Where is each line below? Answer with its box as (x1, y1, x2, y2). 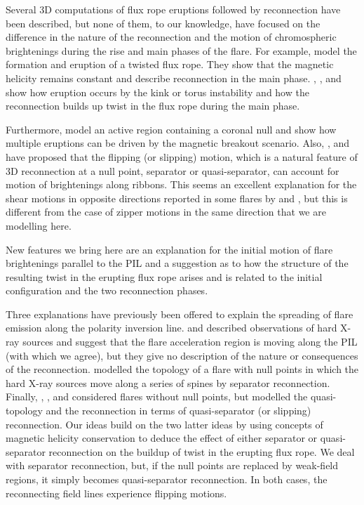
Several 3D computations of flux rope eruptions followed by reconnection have (6, 2, 341, 16)
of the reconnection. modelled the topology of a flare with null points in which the (6, 362, 359, 376)
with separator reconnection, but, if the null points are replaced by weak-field (6, 458, 339, 473)
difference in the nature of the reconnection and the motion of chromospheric (6, 29, 337, 44)
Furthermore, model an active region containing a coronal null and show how (6, 122, 337, 136)
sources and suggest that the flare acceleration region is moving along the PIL (22, 334, 358, 349)
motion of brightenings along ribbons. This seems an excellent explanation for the (6, 177, 357, 192)
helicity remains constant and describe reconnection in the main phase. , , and (6, 70, 342, 85)
